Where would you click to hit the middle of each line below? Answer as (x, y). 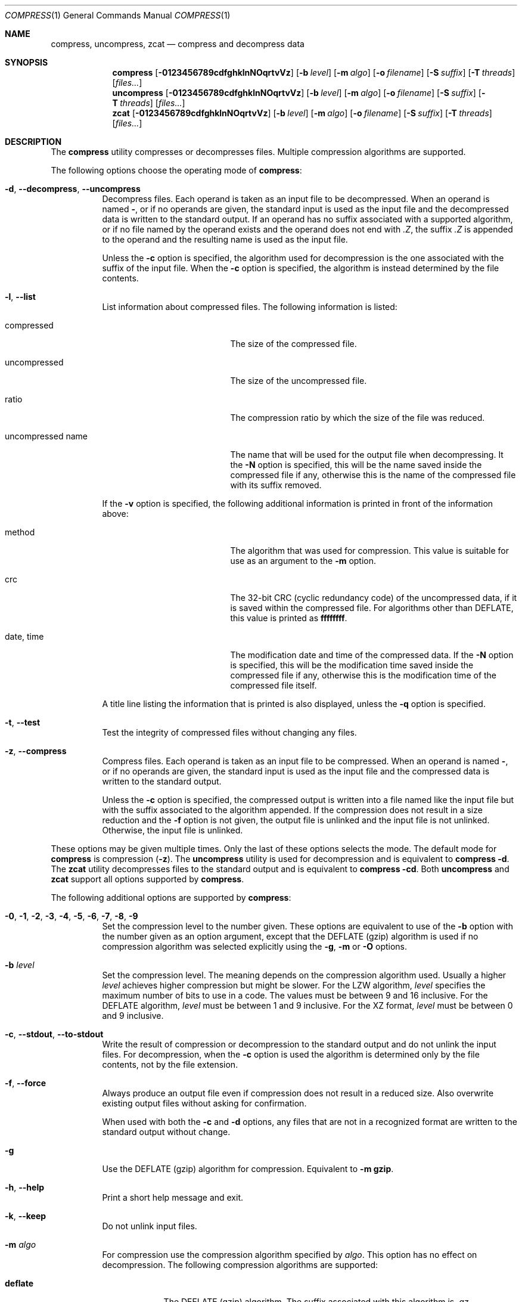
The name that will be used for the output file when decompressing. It (367, 455)
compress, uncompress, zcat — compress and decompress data (178, 44)
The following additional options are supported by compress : (171, 898)
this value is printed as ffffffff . (289, 618)
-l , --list (20, 297)
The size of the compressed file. (293, 344)
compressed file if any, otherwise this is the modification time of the (363, 675)
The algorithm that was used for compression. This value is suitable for (369, 551)
